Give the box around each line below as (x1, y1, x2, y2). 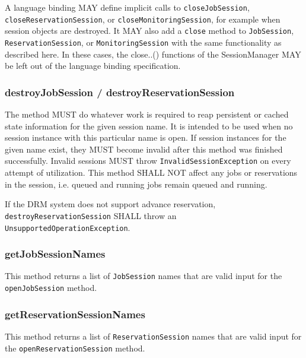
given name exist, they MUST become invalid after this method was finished (5, 142, 283, 155)
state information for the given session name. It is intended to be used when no (5, 119, 293, 132)
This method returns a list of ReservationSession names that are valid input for (5, 330, 302, 342)
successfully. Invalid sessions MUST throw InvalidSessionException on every (5, 154, 291, 167)
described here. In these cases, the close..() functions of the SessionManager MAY (5, 47, 301, 60)
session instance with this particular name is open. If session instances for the (5, 131, 286, 144)
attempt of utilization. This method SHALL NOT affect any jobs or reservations (5, 166, 298, 179)
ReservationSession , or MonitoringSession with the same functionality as (5, 36, 282, 48)
